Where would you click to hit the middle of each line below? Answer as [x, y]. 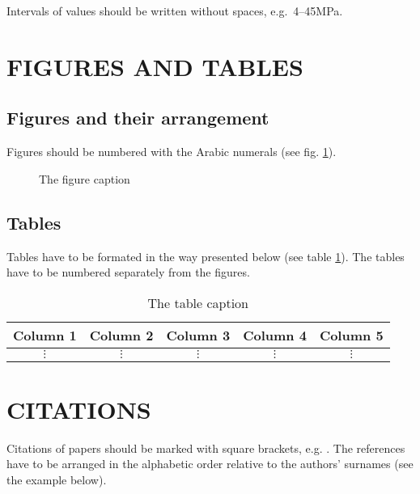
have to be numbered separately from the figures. [128, 272]
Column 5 [351, 335]
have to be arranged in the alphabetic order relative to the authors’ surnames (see [210, 464]
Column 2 [121, 335]
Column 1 [45, 335]
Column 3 [198, 335]
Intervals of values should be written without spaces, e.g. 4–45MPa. [175, 11]
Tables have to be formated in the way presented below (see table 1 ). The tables [206, 256]
